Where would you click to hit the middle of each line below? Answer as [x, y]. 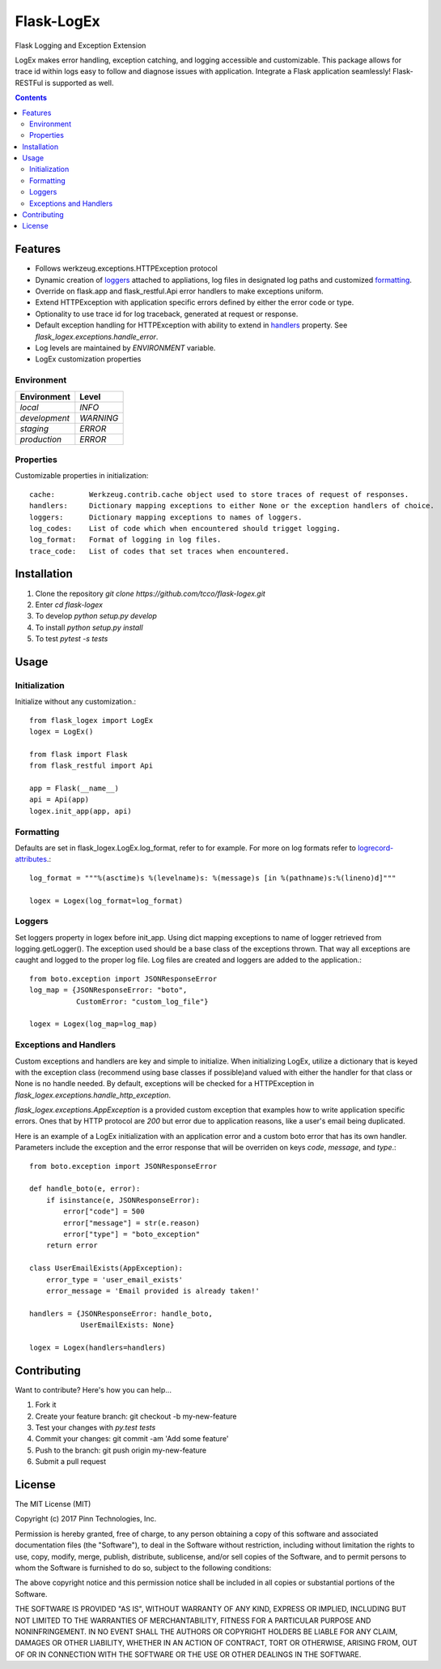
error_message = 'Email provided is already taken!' [153, 1290]
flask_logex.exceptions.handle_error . [97, 336]
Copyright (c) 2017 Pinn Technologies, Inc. [86, 1519]
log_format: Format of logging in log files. [125, 540]
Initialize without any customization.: [76, 702]
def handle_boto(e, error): [85, 1189]
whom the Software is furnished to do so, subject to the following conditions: [143, 1568]
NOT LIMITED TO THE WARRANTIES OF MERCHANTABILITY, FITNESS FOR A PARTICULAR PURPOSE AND [193, 1620]
